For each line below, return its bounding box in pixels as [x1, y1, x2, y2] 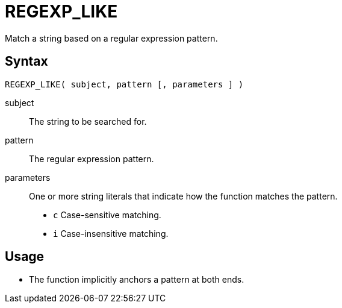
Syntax [5, 54, 48, 69]
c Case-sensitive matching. [53, 209, 161, 220]
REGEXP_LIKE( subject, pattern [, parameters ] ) [5, 79, 244, 89]
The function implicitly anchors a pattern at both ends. [29, 274, 244, 285]
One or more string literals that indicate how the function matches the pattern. [29, 190, 338, 201]
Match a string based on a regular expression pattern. [5, 33, 218, 43]
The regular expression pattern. [29, 153, 154, 164]
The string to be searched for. [29, 116, 147, 127]
